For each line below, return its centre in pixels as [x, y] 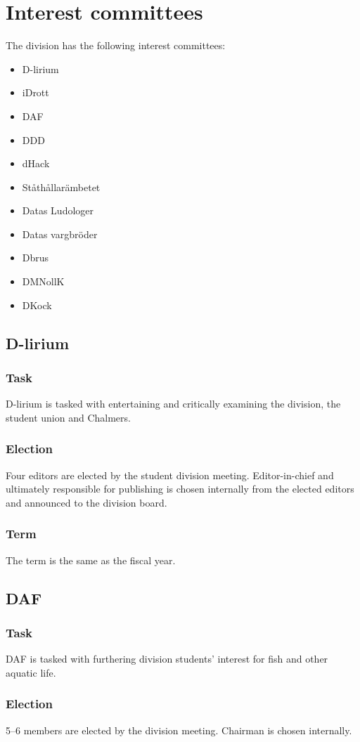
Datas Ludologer [58, 210]
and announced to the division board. [86, 502]
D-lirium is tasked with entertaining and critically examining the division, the [173, 404]
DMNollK [43, 281]
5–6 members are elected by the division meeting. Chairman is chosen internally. [179, 730]
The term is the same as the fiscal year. [91, 560]
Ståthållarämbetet [61, 187]
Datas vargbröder [60, 234]
